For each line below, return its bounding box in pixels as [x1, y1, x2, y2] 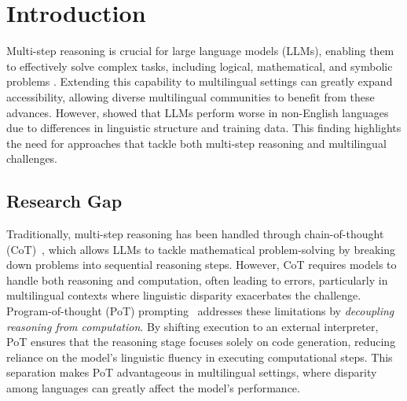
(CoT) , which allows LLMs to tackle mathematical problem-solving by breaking [6, 241, 395, 257]
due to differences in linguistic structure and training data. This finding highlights [6, 120, 401, 136]
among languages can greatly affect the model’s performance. [6, 380, 300, 396]
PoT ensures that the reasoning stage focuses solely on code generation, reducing [6, 333, 396, 350]
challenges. [6, 150, 58, 167]
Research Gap [6, 189, 123, 213]
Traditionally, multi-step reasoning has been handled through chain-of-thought [6, 226, 384, 242]
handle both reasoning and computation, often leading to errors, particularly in [6, 271, 388, 288]
